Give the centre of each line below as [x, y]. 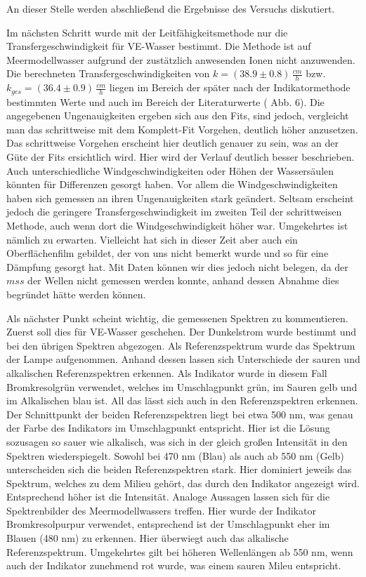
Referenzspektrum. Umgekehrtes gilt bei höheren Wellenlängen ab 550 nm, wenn [180, 551]
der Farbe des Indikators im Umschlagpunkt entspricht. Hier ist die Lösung [168, 428]
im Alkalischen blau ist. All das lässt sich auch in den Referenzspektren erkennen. [182, 400]
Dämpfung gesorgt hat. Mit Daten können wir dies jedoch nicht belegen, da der [177, 266]
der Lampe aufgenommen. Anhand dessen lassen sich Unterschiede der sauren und [183, 359]
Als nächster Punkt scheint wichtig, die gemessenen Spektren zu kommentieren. [177, 318]
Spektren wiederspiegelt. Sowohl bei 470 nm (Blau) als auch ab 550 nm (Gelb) [175, 455]
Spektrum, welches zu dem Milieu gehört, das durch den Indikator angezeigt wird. [183, 483]
